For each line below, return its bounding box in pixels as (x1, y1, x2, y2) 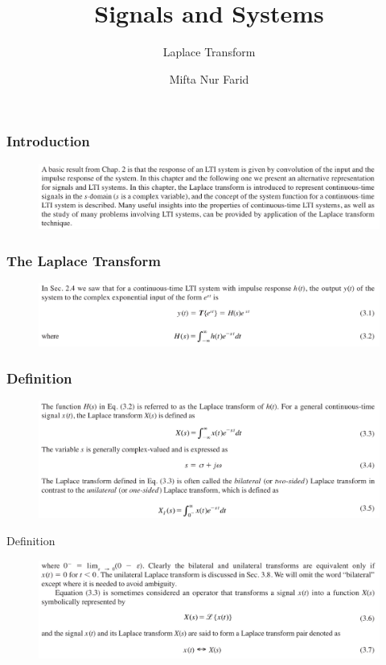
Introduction (6, 131, 90, 151)
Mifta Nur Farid (169, 70, 249, 87)
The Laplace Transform (6, 250, 161, 270)
